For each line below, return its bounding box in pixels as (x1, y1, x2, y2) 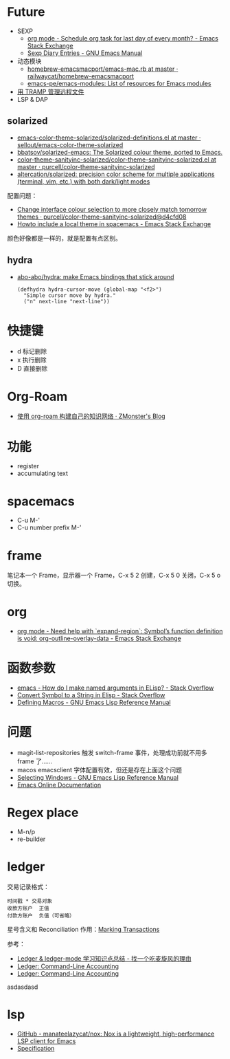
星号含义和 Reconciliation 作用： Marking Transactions (7, 925, 160, 933)
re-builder (16, 835, 46, 843)
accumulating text (16, 469, 69, 478)
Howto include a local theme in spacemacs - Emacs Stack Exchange (16, 219, 211, 228)
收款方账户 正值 (7, 905, 49, 912)
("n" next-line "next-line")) (23, 298, 110, 305)
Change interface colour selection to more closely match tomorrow (16, 205, 207, 213)
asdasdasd (7, 983, 38, 991)
